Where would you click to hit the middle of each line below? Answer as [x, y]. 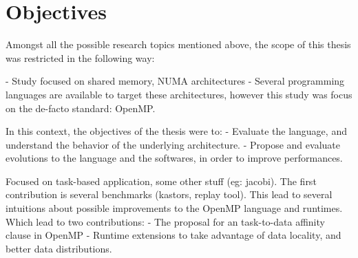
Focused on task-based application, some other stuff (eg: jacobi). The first [161, 181]
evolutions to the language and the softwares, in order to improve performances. [174, 158]
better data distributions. [59, 248]
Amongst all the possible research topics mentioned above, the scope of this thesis [178, 44]
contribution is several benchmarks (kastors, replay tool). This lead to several [169, 194]
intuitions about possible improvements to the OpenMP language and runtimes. [174, 208]
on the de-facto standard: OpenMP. [81, 108]
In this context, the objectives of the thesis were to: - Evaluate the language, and [176, 131]
